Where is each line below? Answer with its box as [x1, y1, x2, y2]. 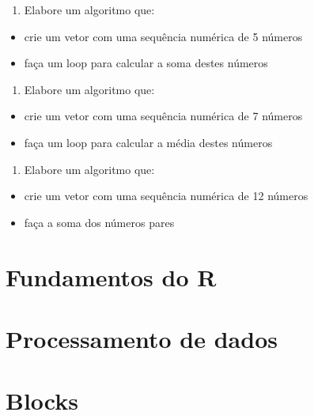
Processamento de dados [6, 322, 278, 354]
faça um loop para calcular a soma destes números [24, 55, 268, 71]
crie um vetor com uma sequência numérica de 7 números [24, 108, 303, 124]
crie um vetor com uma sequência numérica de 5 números [24, 28, 303, 44]
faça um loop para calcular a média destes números [24, 134, 273, 150]
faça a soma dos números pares [24, 214, 175, 230]
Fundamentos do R [6, 260, 217, 293]
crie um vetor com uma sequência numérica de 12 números [24, 187, 308, 204]
